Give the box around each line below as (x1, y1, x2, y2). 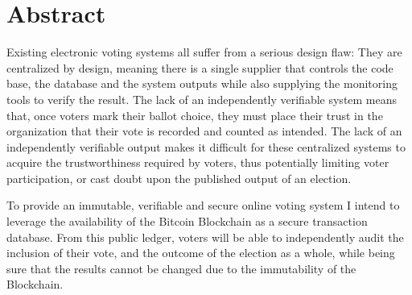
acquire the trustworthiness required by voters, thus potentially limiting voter (6, 154, 389, 171)
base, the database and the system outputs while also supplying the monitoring (6, 75, 398, 92)
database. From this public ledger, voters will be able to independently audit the (6, 228, 404, 245)
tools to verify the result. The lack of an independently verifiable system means (6, 90, 398, 107)
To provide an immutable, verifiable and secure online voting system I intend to (6, 197, 400, 214)
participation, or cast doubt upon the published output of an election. (6, 169, 352, 186)
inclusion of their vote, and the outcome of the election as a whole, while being (6, 244, 395, 261)
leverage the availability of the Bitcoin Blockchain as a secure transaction (6, 213, 368, 230)
